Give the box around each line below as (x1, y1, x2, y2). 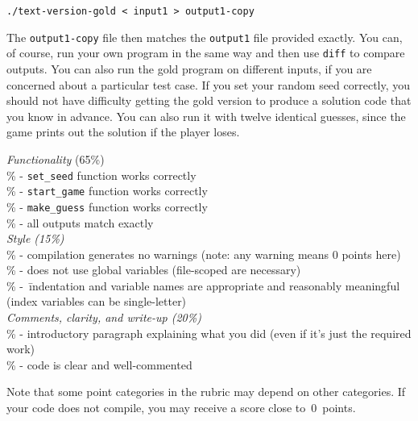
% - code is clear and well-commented (6, 356, 192, 373)
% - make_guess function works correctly (6, 198, 208, 215)
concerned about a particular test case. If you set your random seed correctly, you (6, 76, 411, 93)
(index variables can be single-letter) (6, 293, 187, 310)
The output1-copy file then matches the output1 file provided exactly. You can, (6, 28, 403, 45)
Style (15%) (6, 230, 64, 247)
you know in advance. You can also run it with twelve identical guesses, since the (6, 107, 406, 124)
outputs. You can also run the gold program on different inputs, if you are (6, 60, 372, 77)
